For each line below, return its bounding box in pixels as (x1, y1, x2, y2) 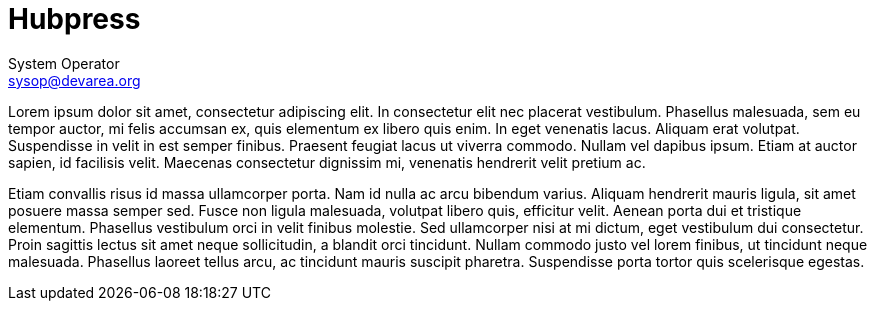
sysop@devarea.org (8, 71, 141, 89)
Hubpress (8, 2, 141, 36)
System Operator (8, 54, 120, 72)
